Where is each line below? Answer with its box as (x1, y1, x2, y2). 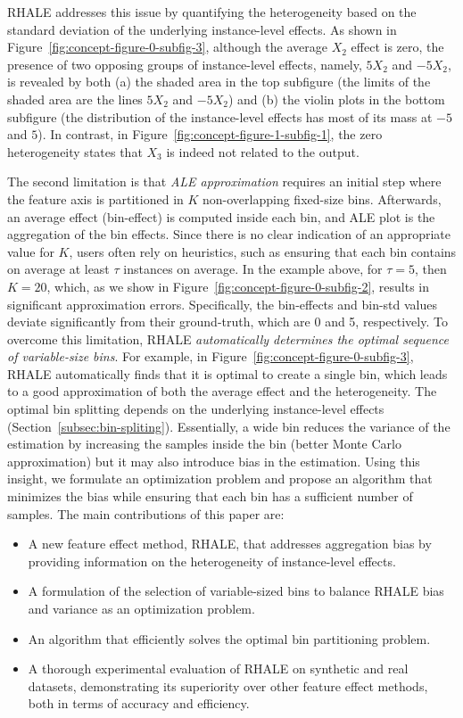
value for (7, 242, 54, 260)
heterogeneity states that (7, 142, 143, 161)
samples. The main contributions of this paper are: (7, 504, 285, 523)
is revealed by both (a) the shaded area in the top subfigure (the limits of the (7, 72, 431, 91)
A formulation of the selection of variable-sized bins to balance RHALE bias (28, 582, 444, 600)
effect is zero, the (351, 37, 444, 56)
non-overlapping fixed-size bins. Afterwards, (203, 189, 442, 208)
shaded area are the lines (7, 89, 143, 108)
